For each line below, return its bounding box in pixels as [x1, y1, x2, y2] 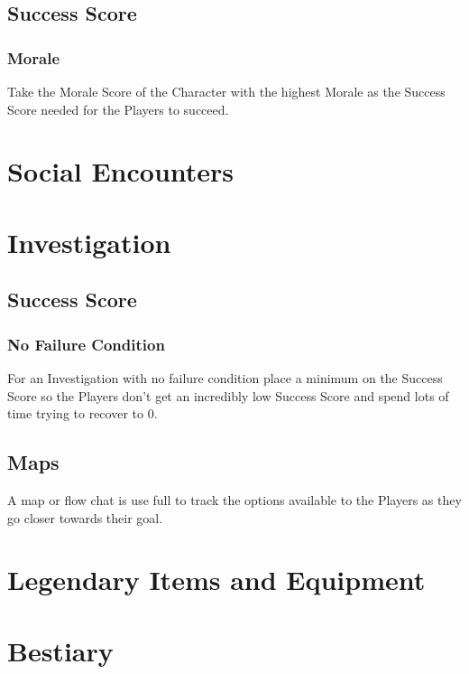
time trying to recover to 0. [7, 404, 158, 423]
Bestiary [7, 632, 114, 669]
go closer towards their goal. [7, 508, 163, 527]
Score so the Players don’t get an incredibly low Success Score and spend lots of [7, 386, 449, 405]
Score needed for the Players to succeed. [7, 99, 229, 118]
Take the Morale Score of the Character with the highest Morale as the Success [7, 82, 446, 100]
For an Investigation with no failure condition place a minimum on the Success [7, 368, 443, 387]
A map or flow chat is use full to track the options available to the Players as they [7, 490, 462, 509]
